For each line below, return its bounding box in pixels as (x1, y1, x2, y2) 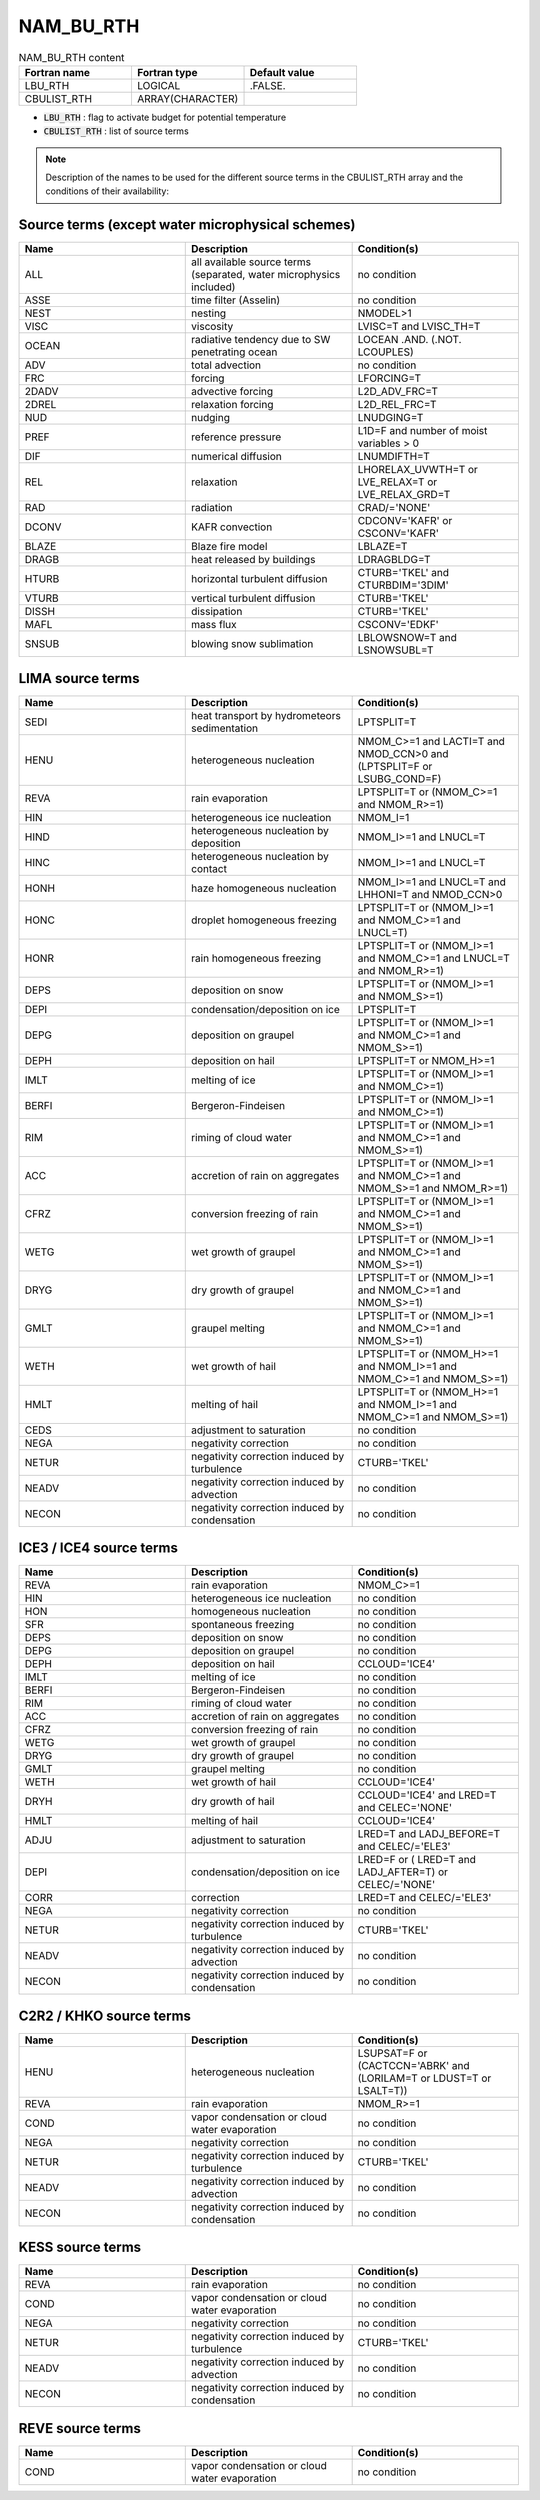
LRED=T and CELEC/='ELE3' (357, 1891, 492, 1905)
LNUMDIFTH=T (357, 450, 430, 464)
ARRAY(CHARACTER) (136, 91, 239, 105)
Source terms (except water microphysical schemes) (18, 216, 356, 234)
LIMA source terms (18, 670, 140, 687)
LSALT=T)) (357, 2083, 408, 2097)
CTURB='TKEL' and (357, 566, 450, 580)
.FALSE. (249, 78, 286, 92)
